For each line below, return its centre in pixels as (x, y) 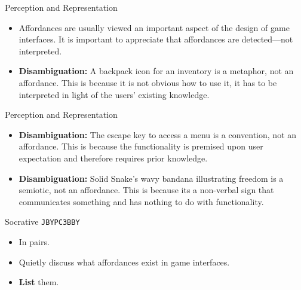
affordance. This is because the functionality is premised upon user (141, 146)
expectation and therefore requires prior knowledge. (113, 158)
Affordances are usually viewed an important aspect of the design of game (154, 27)
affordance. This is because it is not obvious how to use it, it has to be (148, 82)
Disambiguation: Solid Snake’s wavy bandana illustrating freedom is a (151, 178)
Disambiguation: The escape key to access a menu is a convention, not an (158, 134)
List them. (39, 282)
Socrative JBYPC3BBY (42, 222)
